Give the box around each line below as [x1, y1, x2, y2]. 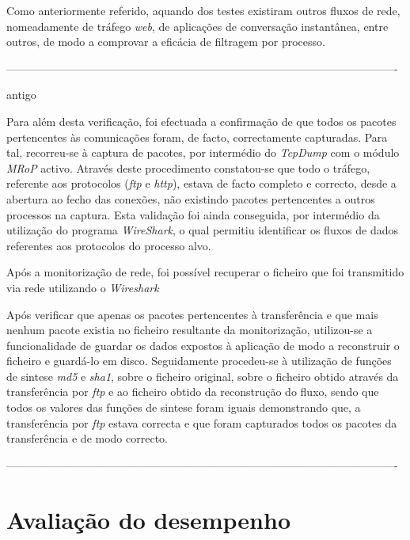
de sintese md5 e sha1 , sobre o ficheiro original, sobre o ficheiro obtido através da [6, 367, 399, 384]
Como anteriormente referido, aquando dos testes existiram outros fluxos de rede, [6, 2, 401, 18]
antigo [6, 86, 36, 103]
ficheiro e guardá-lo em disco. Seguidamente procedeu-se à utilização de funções [6, 352, 392, 369]
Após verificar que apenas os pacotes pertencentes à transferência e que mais [6, 306, 378, 322]
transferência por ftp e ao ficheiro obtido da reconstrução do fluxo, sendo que [6, 383, 379, 400]
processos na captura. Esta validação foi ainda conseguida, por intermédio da [6, 206, 380, 222]
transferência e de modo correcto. [6, 430, 168, 447]
